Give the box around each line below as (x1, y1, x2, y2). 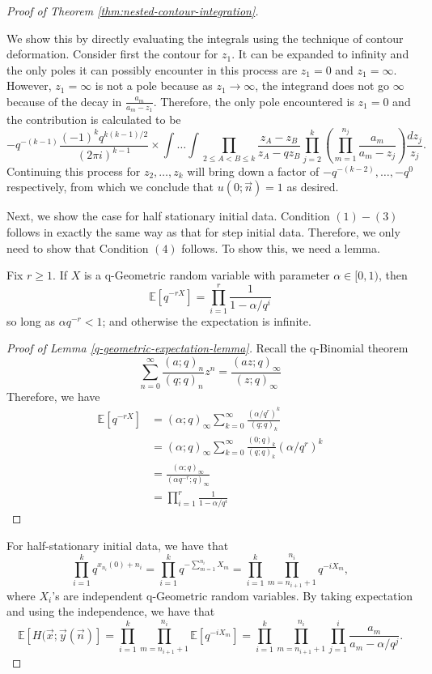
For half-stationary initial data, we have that (6, 536, 229, 553)
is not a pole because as (95, 77, 213, 94)
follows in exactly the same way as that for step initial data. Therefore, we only (6, 223, 400, 240)
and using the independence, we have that (6, 603, 215, 620)
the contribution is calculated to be (6, 111, 181, 128)
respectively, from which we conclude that (6, 178, 214, 195)
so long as (6, 312, 56, 329)
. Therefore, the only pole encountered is (153, 92, 354, 109)
